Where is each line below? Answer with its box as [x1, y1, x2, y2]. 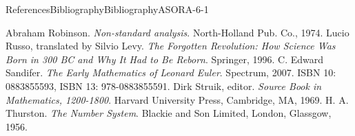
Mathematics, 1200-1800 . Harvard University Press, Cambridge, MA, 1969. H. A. [6, 92, 349, 106]
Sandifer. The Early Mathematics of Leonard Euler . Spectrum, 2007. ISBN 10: [6, 65, 336, 80]
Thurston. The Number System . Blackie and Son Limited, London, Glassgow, [6, 106, 332, 120]
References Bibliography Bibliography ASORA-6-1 [6, 2, 209, 16]
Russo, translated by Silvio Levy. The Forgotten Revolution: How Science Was [6, 38, 336, 53]
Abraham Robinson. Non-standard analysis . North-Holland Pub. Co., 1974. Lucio [6, 25, 349, 39]
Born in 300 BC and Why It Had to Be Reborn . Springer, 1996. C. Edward [6, 52, 324, 66]
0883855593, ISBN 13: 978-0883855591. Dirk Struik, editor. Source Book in [6, 78, 322, 93]
